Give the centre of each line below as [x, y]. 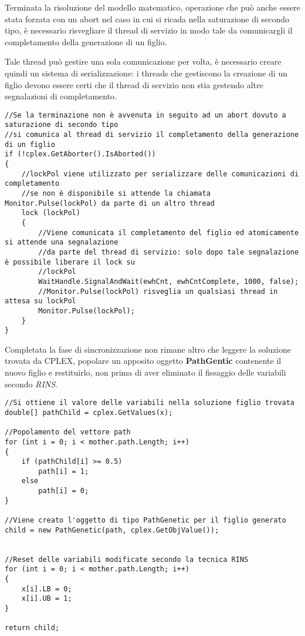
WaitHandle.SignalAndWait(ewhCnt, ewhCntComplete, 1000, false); [169, 281]
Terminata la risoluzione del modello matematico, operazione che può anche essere [152, 7]
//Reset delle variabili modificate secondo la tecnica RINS [127, 559]
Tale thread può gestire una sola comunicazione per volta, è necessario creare [143, 61]
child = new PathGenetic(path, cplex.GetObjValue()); [112, 530]
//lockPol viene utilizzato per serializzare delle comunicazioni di [160, 174]
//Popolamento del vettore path [68, 432]
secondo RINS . [31, 384]
